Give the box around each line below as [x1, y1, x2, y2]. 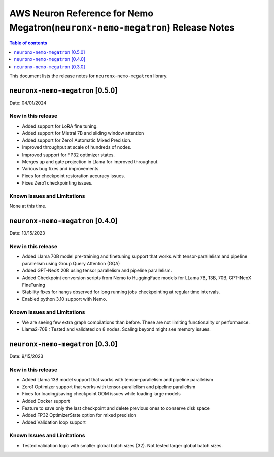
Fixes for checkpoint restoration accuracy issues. [22, 173, 125, 179]
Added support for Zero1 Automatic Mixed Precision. [22, 137, 132, 143]
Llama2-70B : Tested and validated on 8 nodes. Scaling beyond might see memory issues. [22, 326, 211, 332]
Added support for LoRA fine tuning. [22, 123, 98, 129]
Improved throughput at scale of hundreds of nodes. [22, 144, 132, 150]
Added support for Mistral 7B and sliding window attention [22, 130, 144, 136]
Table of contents [9, 40, 48, 46]
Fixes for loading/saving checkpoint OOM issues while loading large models [22, 390, 181, 397]
